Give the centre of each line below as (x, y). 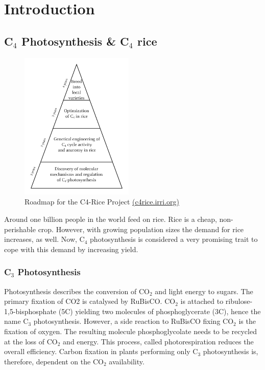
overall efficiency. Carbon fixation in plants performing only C (101, 351)
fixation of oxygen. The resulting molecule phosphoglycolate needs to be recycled (130, 331)
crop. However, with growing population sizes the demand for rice (141, 229)
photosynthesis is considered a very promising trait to (174, 239)
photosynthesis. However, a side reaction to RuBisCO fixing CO (134, 321)
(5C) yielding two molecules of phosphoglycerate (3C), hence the (160, 311)
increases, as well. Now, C (44, 239)
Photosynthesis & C (75, 41)
